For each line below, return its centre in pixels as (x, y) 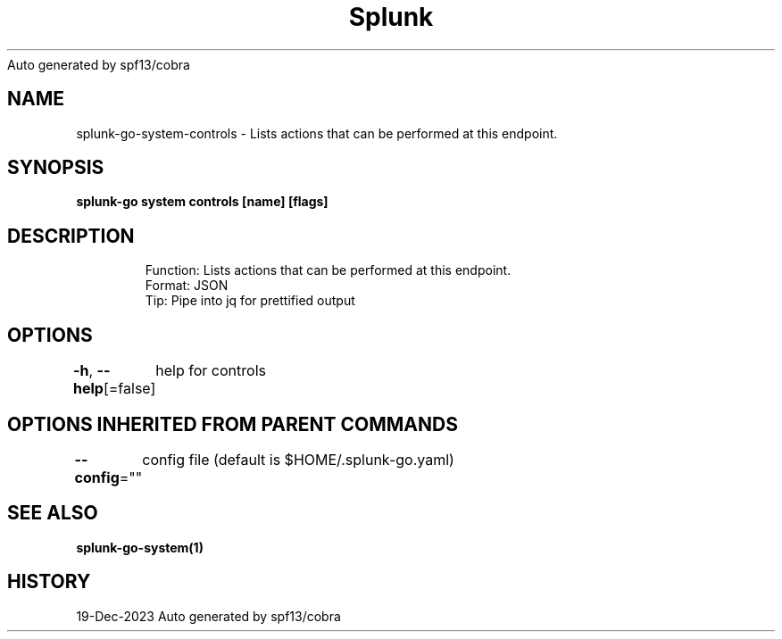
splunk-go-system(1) (140, 547)
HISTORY (49, 582)
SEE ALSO (53, 513)
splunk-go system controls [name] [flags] (202, 202)
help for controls (211, 371)
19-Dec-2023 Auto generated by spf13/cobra (208, 616)
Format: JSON (187, 286)
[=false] (129, 389)
